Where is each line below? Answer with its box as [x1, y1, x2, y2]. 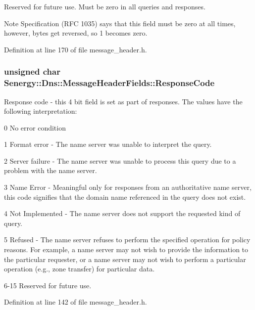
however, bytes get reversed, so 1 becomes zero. [4, 28, 148, 38]
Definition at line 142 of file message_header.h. [4, 297, 147, 307]
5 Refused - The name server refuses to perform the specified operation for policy [4, 234, 251, 245]
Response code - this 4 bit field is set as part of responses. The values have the [4, 96, 243, 106]
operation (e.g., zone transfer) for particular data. [4, 264, 155, 274]
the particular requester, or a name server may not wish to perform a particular [4, 254, 246, 264]
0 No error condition [4, 122, 66, 133]
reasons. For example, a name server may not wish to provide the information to [4, 244, 249, 255]
